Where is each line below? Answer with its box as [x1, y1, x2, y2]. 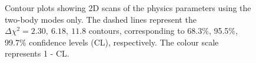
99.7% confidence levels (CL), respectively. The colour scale [5, 36, 219, 48]
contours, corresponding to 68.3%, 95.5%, [88, 24, 238, 37]
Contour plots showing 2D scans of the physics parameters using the [5, 2, 251, 13]
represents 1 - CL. [5, 47, 69, 60]
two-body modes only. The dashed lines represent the [5, 13, 197, 25]
